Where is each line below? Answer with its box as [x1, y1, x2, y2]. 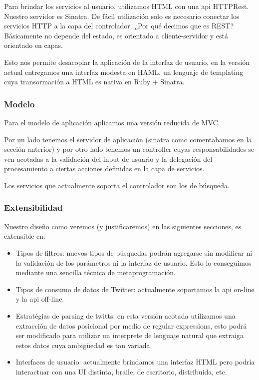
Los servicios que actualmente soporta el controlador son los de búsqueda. [4, 180, 230, 190]
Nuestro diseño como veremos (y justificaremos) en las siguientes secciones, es [4, 221, 242, 231]
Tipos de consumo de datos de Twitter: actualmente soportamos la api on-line [15, 284, 255, 294]
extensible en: [4, 231, 45, 241]
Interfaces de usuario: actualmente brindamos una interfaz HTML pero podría [15, 357, 255, 367]
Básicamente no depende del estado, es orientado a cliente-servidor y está [4, 30, 229, 40]
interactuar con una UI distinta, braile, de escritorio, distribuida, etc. [15, 366, 227, 377]
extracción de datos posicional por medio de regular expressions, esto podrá [15, 320, 247, 331]
